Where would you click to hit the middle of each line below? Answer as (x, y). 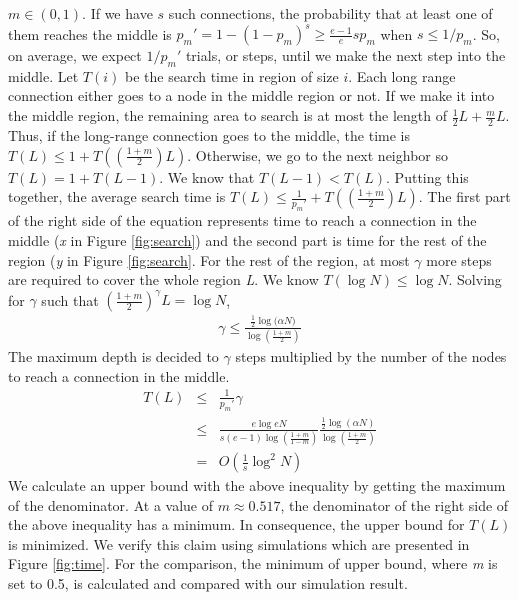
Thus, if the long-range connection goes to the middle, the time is (209, 134)
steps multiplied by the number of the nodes (371, 356)
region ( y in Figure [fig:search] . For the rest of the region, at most (209, 259)
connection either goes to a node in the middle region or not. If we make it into (251, 95)
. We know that (207, 176)
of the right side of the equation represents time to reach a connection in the (242, 220)
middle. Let (43, 75)
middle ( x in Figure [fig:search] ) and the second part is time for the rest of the (247, 239)
